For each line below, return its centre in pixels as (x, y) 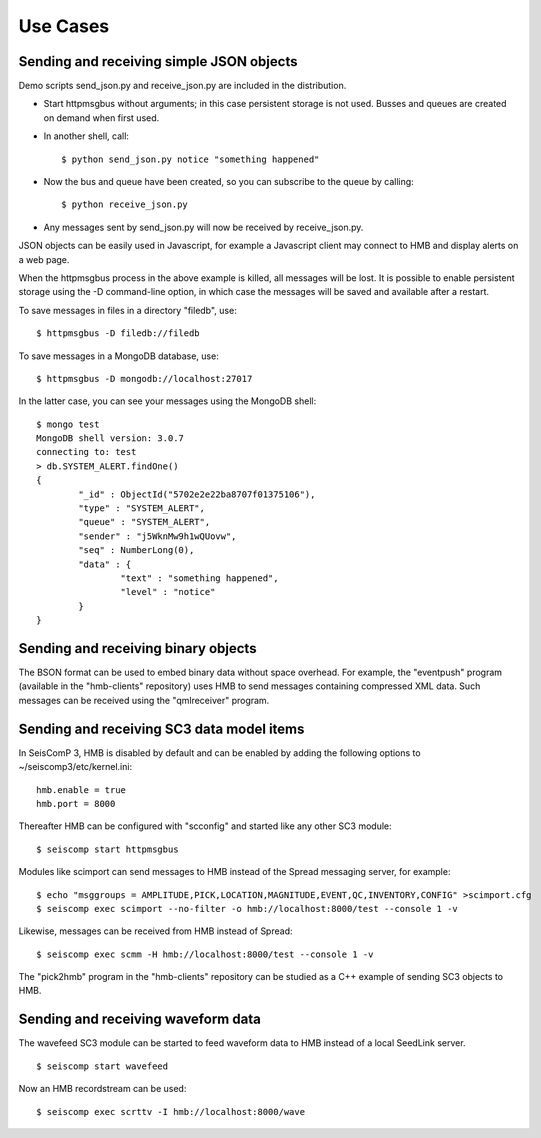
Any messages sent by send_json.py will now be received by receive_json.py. (203, 227)
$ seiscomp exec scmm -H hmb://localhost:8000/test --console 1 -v (205, 954)
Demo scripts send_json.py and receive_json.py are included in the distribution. (182, 86)
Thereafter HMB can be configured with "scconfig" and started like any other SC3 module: (205, 826)
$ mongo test (68, 424)
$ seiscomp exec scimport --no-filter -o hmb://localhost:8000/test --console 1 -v (247, 908)
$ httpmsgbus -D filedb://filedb (118, 333)
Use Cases (64, 26)
